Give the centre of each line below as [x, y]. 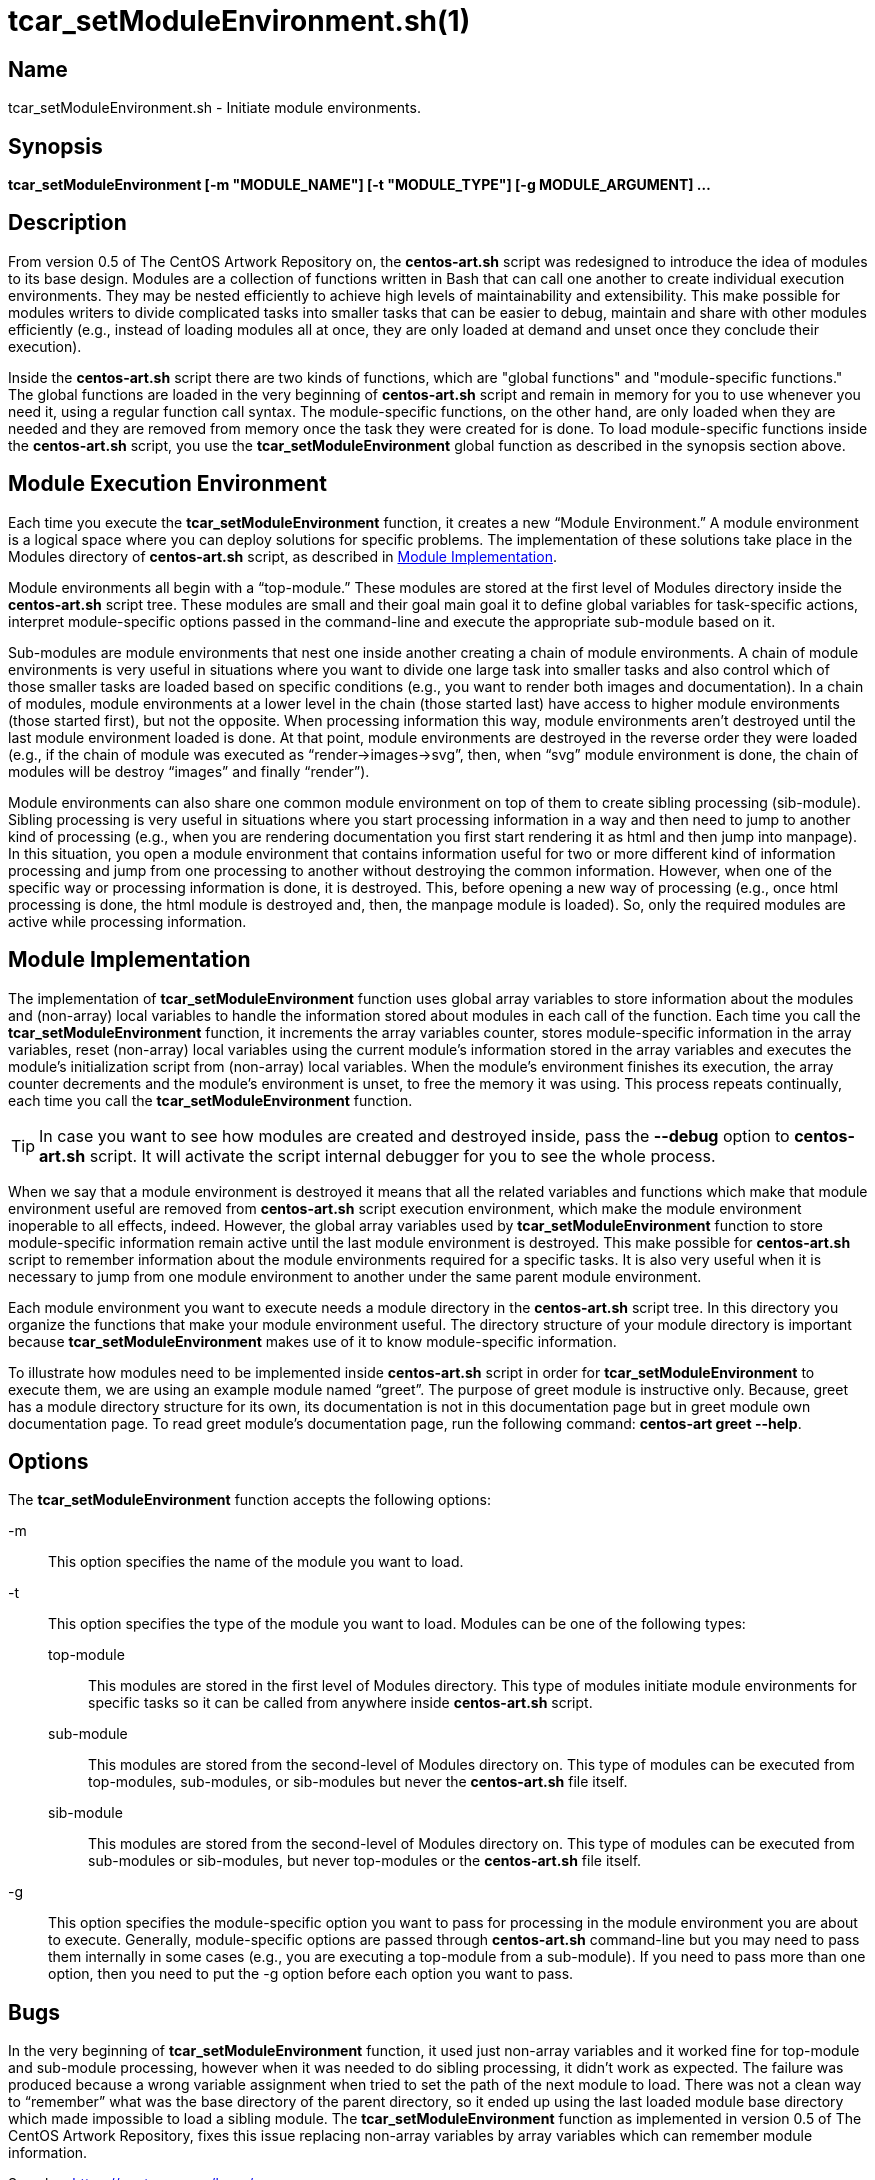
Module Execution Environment [167, 484]
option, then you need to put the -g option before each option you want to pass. [311, 1974]
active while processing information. [127, 921]
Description [67, 223]
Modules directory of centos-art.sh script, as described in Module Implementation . [282, 556]
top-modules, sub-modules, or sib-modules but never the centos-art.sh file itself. [358, 1782]
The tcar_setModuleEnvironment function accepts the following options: [250, 1500]
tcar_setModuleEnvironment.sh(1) [239, 21]
